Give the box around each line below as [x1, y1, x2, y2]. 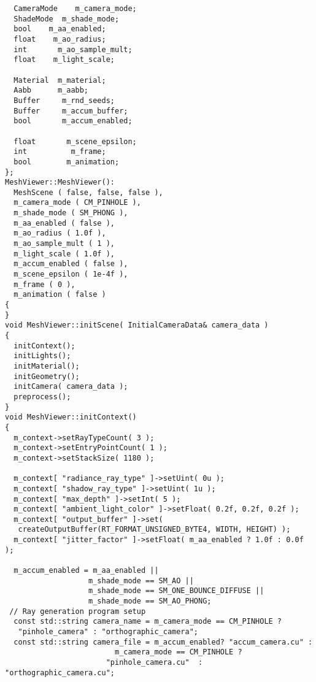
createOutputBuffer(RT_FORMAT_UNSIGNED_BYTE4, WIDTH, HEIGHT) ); [18, 525, 291, 534]
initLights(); [13, 351, 71, 361]
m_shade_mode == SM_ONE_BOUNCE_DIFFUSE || [88, 586, 264, 596]
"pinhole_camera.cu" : [106, 658, 203, 667]
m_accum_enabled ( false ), [13, 259, 128, 269]
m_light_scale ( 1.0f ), [13, 249, 115, 258]
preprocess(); [13, 392, 71, 401]
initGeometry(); [13, 372, 80, 381]
